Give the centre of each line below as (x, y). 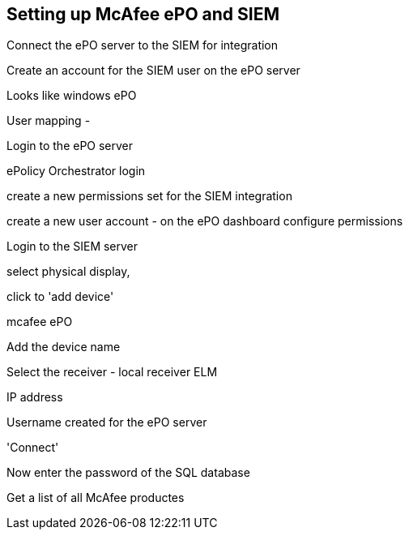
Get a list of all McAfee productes (96, 498)
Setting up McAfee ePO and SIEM (143, 14)
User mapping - (49, 121)
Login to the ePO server (70, 146)
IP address (35, 397)
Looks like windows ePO (72, 96)
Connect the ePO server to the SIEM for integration (143, 45)
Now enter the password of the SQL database (128, 473)
